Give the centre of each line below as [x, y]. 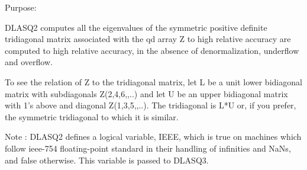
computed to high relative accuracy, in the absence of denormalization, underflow [152, 50]
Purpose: [21, 7]
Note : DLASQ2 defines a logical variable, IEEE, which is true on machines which [153, 137]
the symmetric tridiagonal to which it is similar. [92, 116]
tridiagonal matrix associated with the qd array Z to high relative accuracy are [148, 39]
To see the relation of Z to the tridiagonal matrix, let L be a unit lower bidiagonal [153, 81]
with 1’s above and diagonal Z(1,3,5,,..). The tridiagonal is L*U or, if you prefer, [151, 105]
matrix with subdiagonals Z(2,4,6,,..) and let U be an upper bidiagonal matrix [146, 93]
